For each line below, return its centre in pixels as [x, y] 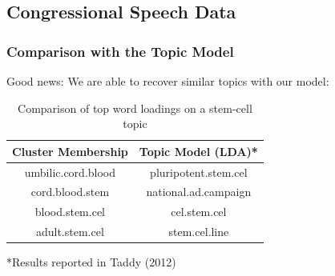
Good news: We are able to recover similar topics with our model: [168, 81]
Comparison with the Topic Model [120, 51]
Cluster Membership [70, 151]
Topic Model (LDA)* [198, 151]
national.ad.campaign [199, 192]
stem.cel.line [199, 232]
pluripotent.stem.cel [199, 172]
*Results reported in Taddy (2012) [91, 262]
